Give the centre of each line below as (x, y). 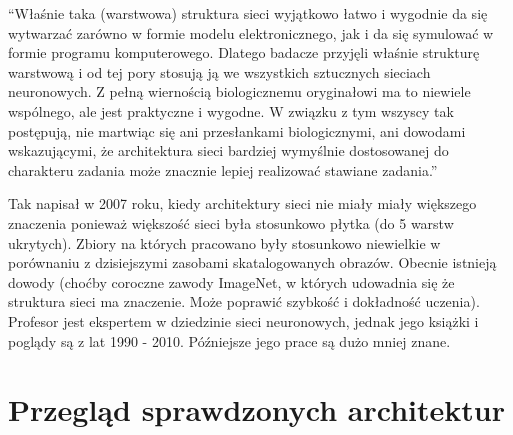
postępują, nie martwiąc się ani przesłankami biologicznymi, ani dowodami (237, 130)
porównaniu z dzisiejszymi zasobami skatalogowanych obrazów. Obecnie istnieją (252, 262)
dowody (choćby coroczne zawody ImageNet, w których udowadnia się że (231, 281)
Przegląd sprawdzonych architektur (256, 409)
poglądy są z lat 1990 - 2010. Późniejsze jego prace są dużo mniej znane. (229, 340)
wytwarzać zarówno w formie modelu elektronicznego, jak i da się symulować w (251, 32)
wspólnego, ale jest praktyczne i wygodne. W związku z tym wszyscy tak (231, 110)
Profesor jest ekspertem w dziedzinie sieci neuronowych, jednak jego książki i (243, 320)
